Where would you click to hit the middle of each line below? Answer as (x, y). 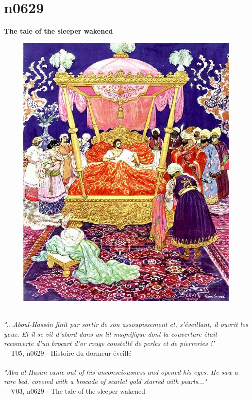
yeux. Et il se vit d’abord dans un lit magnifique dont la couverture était (111, 333)
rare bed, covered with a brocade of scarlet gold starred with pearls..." (105, 381)
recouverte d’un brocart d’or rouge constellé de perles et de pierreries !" (109, 343)
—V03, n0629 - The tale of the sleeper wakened (75, 391)
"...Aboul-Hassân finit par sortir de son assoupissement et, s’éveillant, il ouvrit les (126, 324)
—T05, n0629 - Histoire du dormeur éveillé (68, 352)
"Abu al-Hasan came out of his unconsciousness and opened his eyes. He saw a (121, 371)
